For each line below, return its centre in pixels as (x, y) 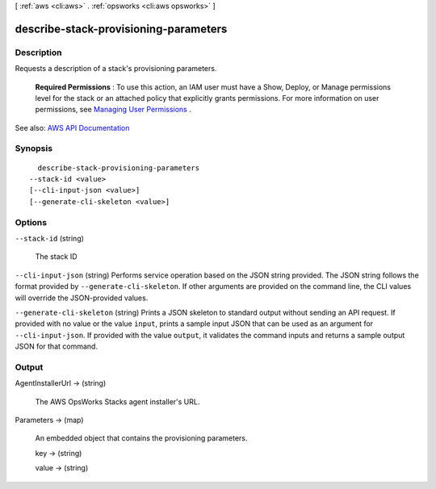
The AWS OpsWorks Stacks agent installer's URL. (117, 401)
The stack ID (56, 257)
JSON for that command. (57, 346)
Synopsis (34, 148)
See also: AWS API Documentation (72, 127)
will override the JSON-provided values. (82, 298)
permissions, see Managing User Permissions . (113, 110)
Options (31, 222)
